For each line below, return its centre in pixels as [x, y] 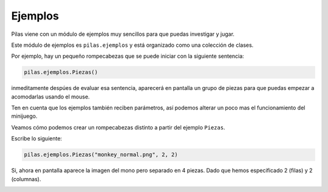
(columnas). [26, 179]
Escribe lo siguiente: [37, 139]
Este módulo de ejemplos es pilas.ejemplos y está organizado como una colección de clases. [132, 45]
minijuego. [24, 116]
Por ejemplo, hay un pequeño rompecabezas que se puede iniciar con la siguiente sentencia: [128, 56]
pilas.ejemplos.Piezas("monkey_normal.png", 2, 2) [101, 155]
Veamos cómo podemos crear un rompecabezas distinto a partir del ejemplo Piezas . [118, 127]
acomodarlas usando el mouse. [51, 97]
